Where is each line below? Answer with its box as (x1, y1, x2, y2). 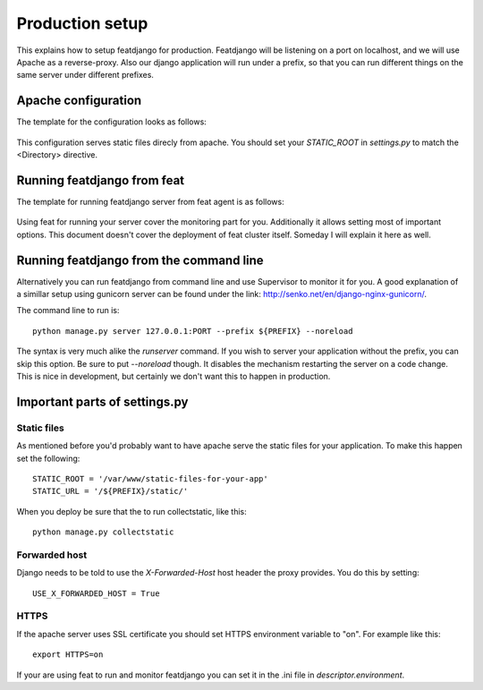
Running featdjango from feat (16, 173, 185, 188)
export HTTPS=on (32, 650, 104, 660)
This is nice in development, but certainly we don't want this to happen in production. (16, 371, 331, 381)
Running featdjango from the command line (16, 252, 264, 268)
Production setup (16, 13, 148, 33)
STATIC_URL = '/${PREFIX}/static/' (32, 486, 189, 497)
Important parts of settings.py (16, 394, 189, 409)
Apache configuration (16, 93, 142, 108)
